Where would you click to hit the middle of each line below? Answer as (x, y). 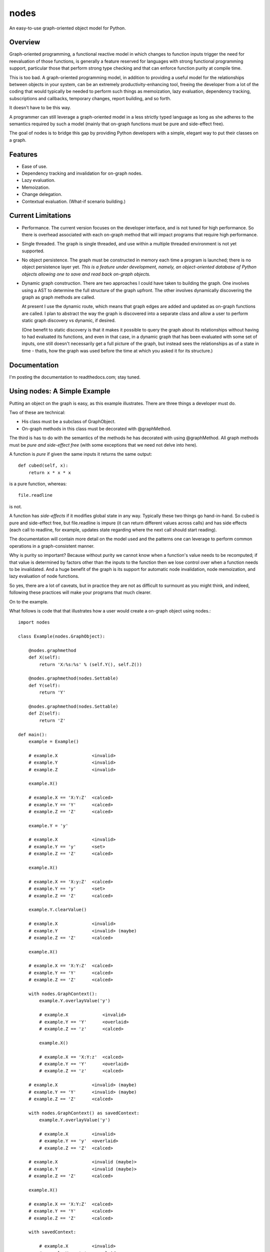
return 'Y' (52, 693)
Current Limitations (40, 216)
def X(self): (44, 658)
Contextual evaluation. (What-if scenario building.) (74, 201)
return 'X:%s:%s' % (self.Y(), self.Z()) (91, 664)
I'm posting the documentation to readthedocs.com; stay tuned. (75, 377)
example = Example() (53, 741)
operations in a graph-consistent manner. (52, 546)
